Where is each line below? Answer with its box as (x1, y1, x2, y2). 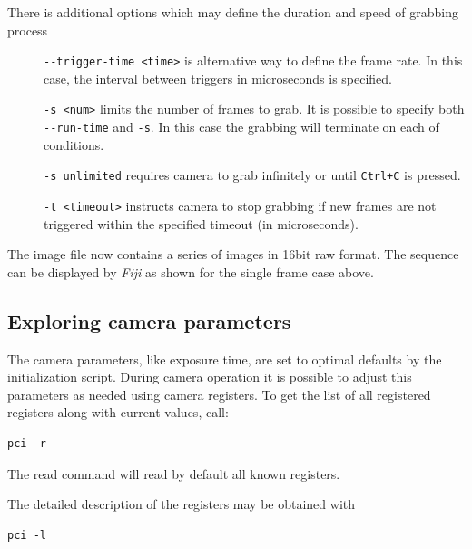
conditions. (44, 135, 104, 154)
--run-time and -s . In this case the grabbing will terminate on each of (44, 117, 439, 136)
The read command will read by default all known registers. (7, 464, 340, 483)
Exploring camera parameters (7, 306, 291, 334)
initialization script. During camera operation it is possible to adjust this (7, 367, 412, 386)
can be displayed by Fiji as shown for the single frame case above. (7, 262, 374, 281)
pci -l (7, 528, 46, 542)
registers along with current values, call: (7, 403, 229, 422)
